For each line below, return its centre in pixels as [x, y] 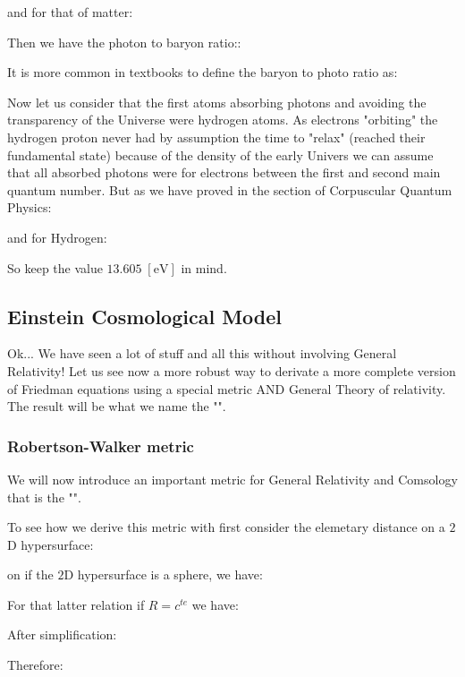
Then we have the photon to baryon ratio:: [124, 42]
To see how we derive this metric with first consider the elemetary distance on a [226, 527]
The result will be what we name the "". [117, 406]
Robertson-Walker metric [101, 446]
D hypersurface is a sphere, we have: [163, 574]
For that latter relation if [76, 604]
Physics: [30, 207]
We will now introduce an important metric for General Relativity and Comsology [232, 479]
